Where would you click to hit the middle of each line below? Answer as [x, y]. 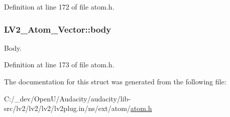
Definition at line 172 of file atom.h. [59, 7]
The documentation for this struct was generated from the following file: [115, 81]
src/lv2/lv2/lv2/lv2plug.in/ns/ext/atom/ [67, 108]
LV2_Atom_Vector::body [58, 29]
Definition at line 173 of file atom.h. [59, 65]
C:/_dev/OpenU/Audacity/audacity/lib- [68, 98]
